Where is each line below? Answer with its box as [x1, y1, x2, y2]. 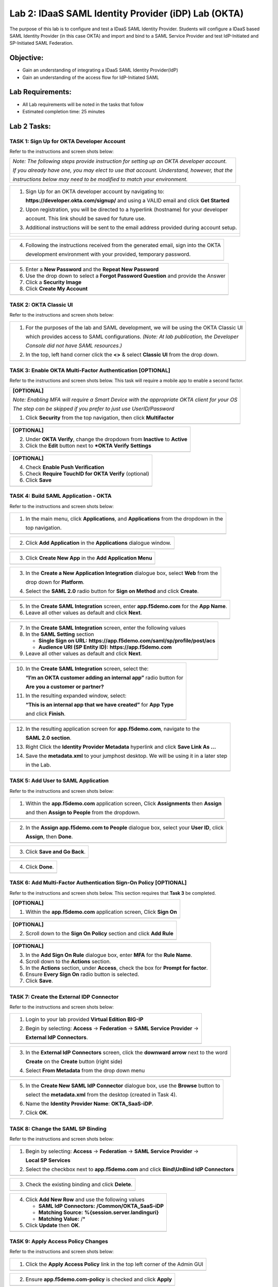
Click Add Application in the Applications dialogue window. [25, 539, 171, 546]
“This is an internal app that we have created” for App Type [25, 701, 174, 708]
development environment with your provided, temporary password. [25, 251, 191, 258]
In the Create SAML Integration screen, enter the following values [25, 624, 186, 631]
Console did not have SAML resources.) [25, 342, 123, 349]
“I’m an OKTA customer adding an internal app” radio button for [25, 674, 184, 681]
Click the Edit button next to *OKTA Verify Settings [25, 442, 151, 449]
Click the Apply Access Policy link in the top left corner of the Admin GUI [25, 1260, 203, 1267]
